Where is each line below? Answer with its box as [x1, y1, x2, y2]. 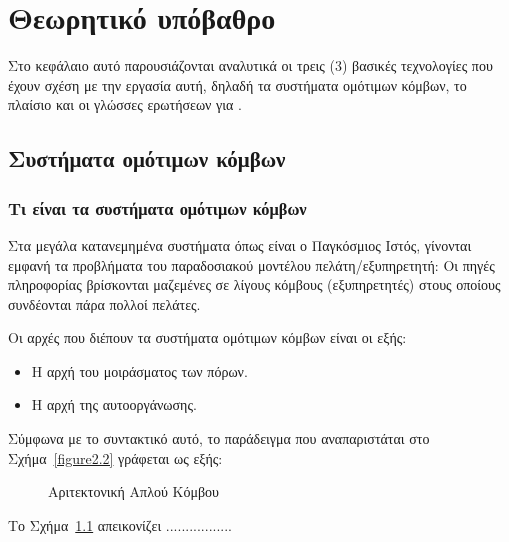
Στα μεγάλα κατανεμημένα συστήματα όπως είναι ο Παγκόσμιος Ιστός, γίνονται [8, 234, 472, 255]
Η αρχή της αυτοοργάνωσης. [31, 394, 197, 415]
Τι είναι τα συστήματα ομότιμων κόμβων [8, 195, 307, 220]
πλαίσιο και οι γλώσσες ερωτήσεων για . [8, 94, 242, 115]
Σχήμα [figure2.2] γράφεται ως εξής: [8, 447, 223, 468]
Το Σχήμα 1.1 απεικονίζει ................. [8, 514, 232, 535]
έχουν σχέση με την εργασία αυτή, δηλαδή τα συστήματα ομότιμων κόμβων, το [8, 74, 467, 95]
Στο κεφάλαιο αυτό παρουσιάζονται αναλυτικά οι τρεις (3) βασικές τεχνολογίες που [8, 55, 493, 76]
